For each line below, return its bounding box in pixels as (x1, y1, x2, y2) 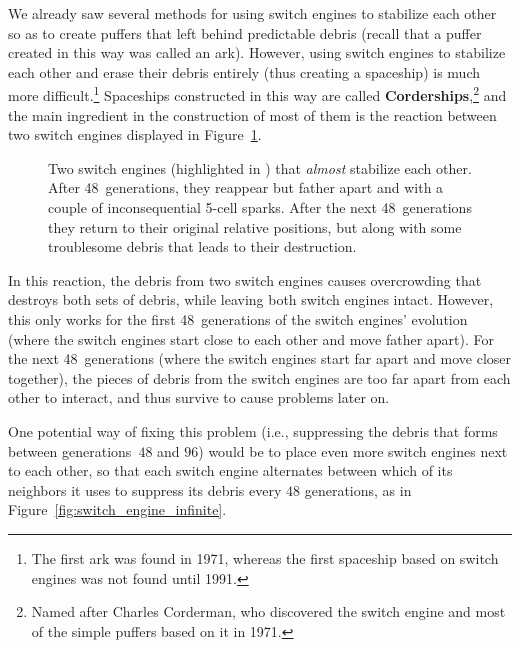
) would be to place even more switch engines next (198, 440, 508, 461)
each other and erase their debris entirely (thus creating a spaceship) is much (8, 61, 480, 82)
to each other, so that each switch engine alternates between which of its (8, 460, 453, 481)
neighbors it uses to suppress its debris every (8, 479, 282, 500)
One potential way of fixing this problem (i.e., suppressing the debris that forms (8, 420, 498, 441)
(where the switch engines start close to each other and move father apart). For (8, 328, 495, 349)
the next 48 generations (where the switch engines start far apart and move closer (8, 348, 512, 369)
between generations (8, 440, 132, 461)
